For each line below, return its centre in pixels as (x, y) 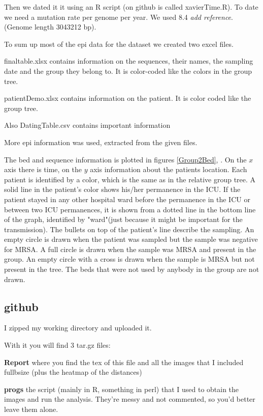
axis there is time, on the (43, 169)
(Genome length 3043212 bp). (50, 27)
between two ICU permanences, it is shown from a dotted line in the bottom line (130, 209)
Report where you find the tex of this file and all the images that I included (124, 362)
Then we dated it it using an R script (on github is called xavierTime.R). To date (131, 7)
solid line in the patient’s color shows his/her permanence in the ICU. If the (122, 189)
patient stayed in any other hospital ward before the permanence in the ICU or (127, 199)
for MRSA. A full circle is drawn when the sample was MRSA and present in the (130, 249)
